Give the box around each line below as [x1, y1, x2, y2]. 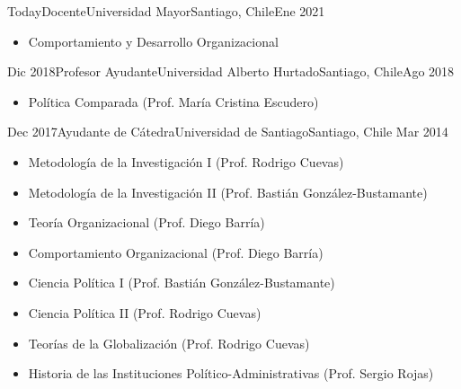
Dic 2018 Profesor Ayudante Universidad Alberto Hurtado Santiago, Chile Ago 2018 [7, 62, 455, 81]
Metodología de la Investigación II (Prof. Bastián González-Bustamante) [28, 182, 428, 201]
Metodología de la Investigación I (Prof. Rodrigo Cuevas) [28, 152, 344, 171]
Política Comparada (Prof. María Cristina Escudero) [28, 92, 319, 111]
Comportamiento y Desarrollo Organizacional [28, 31, 279, 50]
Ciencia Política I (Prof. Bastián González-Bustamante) [28, 273, 335, 292]
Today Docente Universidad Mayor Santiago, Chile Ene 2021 [7, 2, 325, 20]
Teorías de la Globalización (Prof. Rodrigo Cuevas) [28, 333, 310, 352]
